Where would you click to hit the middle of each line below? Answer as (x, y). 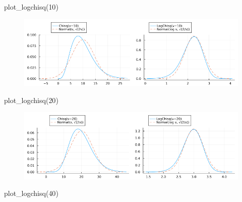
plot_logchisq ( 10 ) (31, 7)
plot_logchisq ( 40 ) (31, 193)
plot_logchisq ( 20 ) (31, 100)
